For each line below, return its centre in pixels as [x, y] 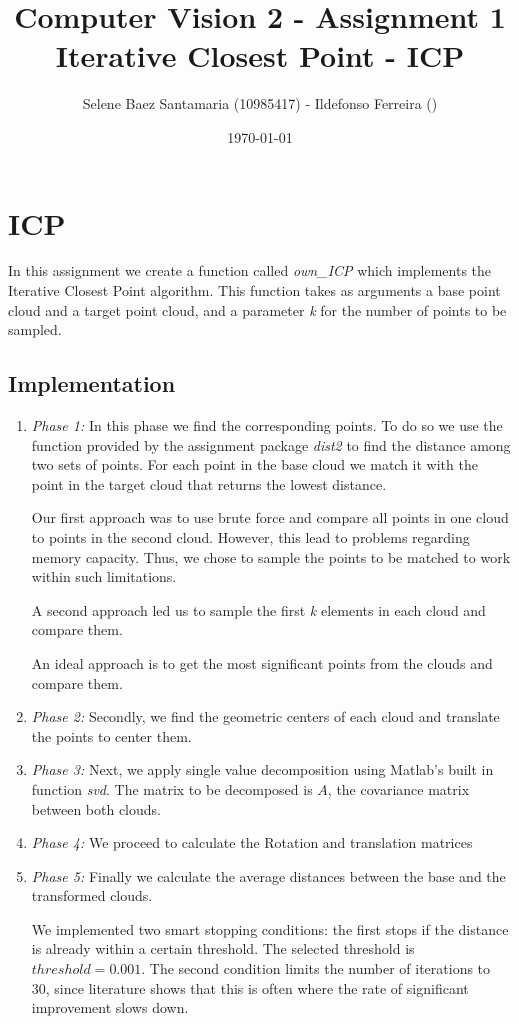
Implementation [92, 383]
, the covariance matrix [398, 788]
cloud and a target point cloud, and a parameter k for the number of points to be [257, 309]
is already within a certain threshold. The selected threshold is [223, 948]
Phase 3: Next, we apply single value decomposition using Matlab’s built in [262, 769]
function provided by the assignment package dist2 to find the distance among [271, 444]
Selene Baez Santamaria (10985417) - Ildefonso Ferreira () [260, 103]
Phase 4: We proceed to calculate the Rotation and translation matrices [252, 842]
